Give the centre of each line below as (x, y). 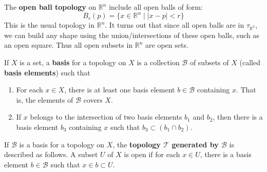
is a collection (158, 62)
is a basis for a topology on (62, 144)
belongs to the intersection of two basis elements (106, 117)
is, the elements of (45, 99)
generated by (195, 144)
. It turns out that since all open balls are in (175, 25)
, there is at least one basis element (120, 90)
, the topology (137, 144)
